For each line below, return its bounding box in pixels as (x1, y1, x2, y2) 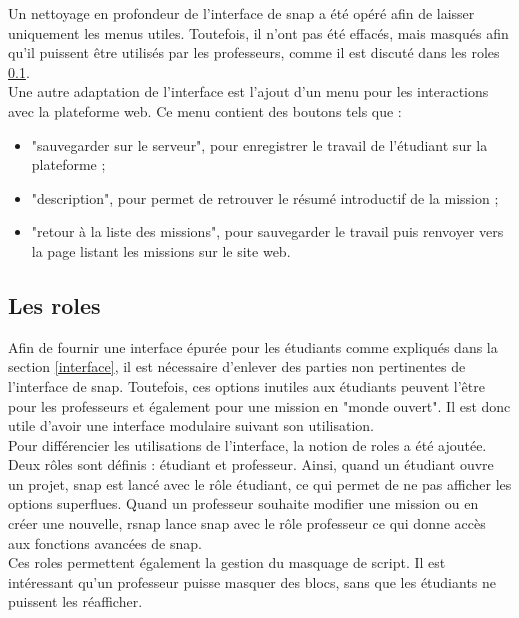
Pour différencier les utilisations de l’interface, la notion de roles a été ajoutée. (8, 434, 487, 455)
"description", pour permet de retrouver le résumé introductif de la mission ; (31, 187, 499, 208)
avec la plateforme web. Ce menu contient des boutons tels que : (8, 100, 402, 121)
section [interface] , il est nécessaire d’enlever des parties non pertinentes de (8, 356, 466, 377)
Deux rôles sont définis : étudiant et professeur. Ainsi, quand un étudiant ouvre (8, 454, 494, 475)
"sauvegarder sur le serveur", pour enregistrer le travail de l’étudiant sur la (31, 134, 488, 155)
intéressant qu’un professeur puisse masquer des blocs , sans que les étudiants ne (8, 571, 497, 592)
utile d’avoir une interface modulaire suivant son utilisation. (8, 415, 374, 436)
